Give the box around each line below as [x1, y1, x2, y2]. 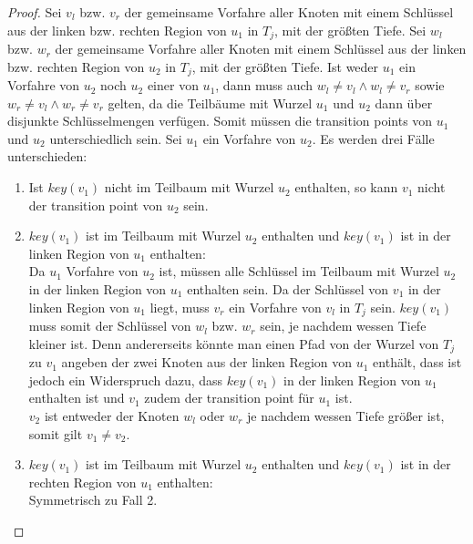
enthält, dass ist [373, 353, 462, 372]
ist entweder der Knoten [44, 405, 180, 425]
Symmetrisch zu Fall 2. [28, 490, 158, 509]
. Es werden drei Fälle [312, 128, 435, 148]
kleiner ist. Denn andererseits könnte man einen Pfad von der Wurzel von [28, 334, 439, 353]
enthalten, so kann [294, 178, 398, 197]
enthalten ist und [28, 388, 125, 407]
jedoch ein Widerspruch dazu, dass [28, 370, 223, 389]
